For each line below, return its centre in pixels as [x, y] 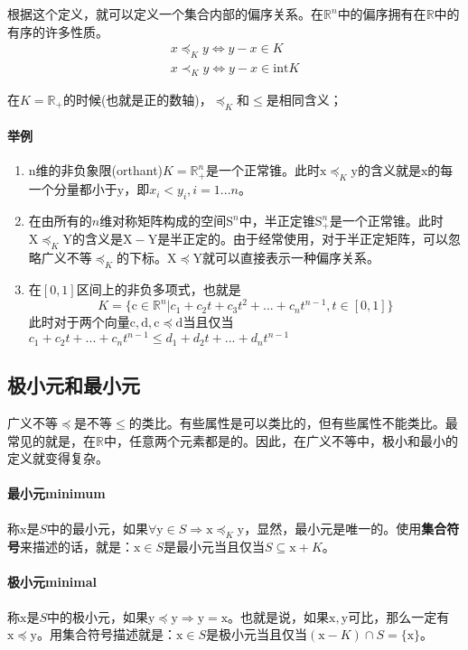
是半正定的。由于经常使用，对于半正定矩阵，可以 [303, 239]
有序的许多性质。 [58, 31]
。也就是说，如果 [279, 616]
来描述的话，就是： [77, 547]
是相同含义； [304, 99]
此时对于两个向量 [79, 322]
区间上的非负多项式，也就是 [159, 289]
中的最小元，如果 [98, 528]
